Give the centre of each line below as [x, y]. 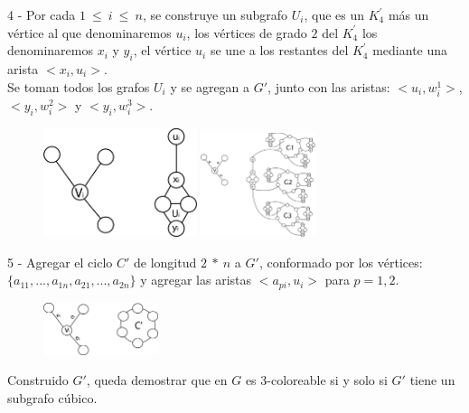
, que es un [334, 14]
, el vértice [162, 50]
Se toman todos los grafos [79, 86]
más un [408, 14]
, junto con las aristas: [329, 86]
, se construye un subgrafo [215, 14]
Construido [38, 380]
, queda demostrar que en [157, 380]
